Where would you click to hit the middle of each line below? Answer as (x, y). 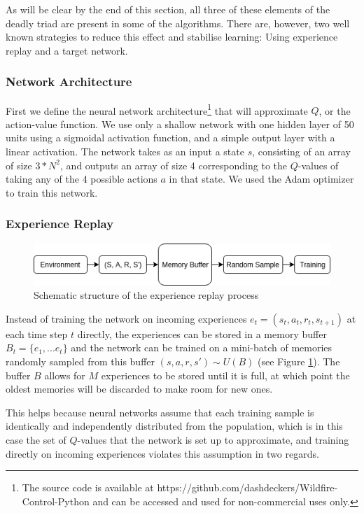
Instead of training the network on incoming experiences (126, 318)
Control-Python (56, 501)
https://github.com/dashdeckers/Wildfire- (247, 487)
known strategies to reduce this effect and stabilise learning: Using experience (172, 37)
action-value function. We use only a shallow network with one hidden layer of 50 (180, 124)
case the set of (36, 440)
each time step (37, 333)
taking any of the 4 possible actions (82, 179)
